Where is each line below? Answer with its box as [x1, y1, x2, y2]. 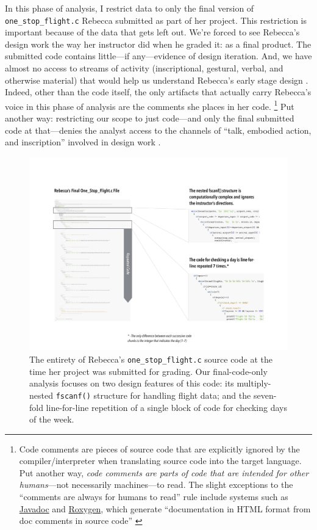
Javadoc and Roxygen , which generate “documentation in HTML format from [19, 502, 311, 515]
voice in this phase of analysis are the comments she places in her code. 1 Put [5, 98, 294, 112]
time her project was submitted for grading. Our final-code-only [29, 365, 268, 377]
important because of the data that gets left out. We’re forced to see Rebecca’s [5, 26, 300, 38]
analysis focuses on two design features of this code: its [29, 377, 234, 390]
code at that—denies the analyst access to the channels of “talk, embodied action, [5, 123, 312, 136]
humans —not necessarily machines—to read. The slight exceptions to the [19, 478, 293, 491]
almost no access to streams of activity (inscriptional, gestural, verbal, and [5, 62, 283, 74]
